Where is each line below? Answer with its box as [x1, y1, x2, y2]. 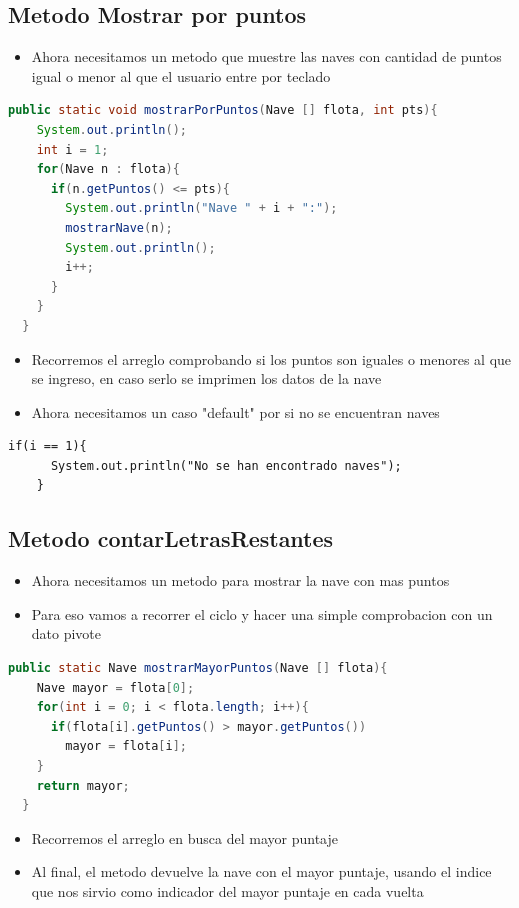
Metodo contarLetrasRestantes [8, 523, 334, 554]
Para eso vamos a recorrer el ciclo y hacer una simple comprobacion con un [31, 603, 493, 624]
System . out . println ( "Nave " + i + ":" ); [65, 201, 338, 216]
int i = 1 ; [36, 142, 109, 157]
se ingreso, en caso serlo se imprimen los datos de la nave [31, 368, 382, 389]
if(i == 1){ [8, 439, 87, 454]
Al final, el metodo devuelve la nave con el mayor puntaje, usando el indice [31, 861, 492, 882]
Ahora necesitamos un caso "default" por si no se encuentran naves [31, 401, 440, 422]
